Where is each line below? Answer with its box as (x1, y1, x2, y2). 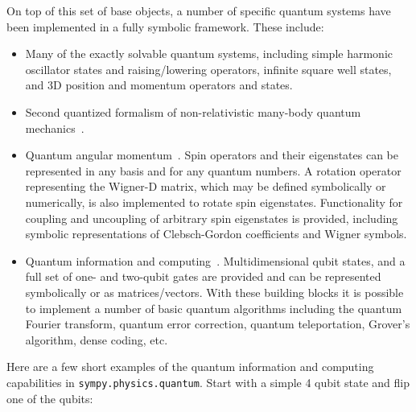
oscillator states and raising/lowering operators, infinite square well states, (25, 60, 392, 77)
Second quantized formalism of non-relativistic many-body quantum (25, 103, 361, 120)
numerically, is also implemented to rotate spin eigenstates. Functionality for (25, 193, 403, 210)
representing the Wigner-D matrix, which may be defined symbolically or (25, 178, 386, 195)
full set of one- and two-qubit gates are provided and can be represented (25, 268, 381, 285)
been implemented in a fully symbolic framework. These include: (6, 18, 324, 35)
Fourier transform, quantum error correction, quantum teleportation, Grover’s (25, 315, 410, 332)
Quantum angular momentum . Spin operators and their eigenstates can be (25, 146, 398, 163)
